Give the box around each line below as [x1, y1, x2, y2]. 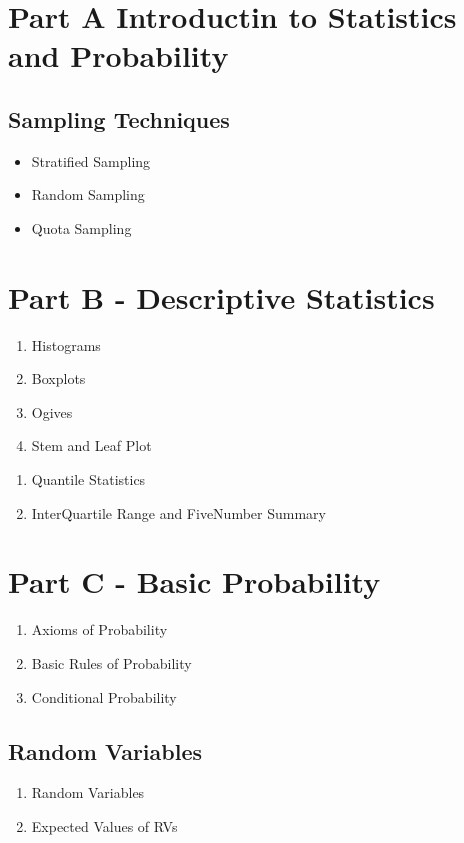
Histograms [31, 334, 101, 355]
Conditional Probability [31, 686, 177, 707]
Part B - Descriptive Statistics [8, 276, 435, 317]
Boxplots [31, 368, 86, 389]
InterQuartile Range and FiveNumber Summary [31, 502, 326, 523]
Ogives [31, 401, 73, 422]
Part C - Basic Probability [8, 561, 381, 602]
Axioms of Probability [31, 619, 168, 640]
